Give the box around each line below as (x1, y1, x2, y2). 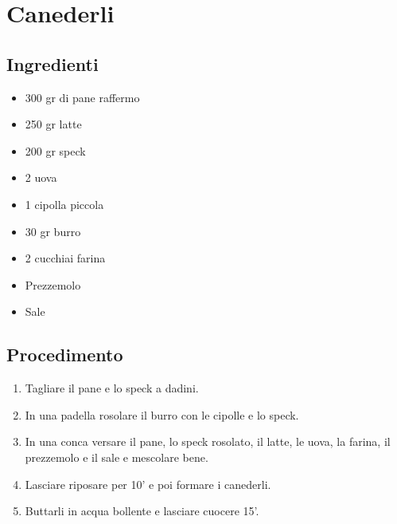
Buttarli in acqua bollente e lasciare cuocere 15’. (25, 502, 259, 519)
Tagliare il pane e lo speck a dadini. (25, 380, 199, 396)
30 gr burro (25, 223, 81, 239)
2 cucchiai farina (25, 250, 106, 266)
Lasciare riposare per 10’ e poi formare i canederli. (25, 475, 271, 492)
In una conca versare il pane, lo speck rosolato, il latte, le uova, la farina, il (25, 433, 391, 450)
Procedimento (6, 342, 123, 367)
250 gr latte (25, 116, 82, 132)
